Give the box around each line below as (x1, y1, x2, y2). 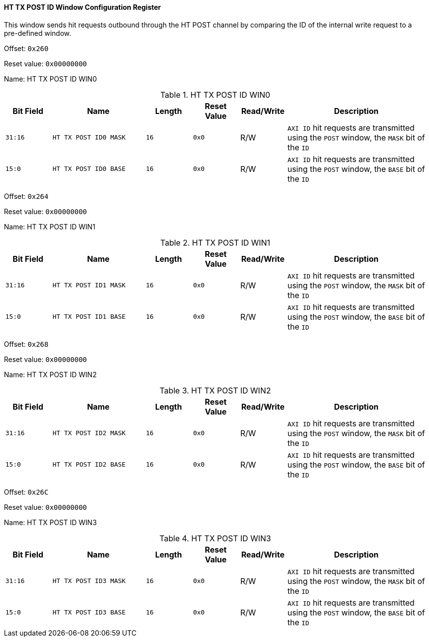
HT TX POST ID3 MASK (52, 577, 126, 585)
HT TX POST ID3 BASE (52, 609, 126, 616)
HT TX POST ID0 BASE (52, 165, 126, 173)
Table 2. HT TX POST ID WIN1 (160, 237, 270, 248)
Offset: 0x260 (4, 44, 49, 53)
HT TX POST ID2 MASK (52, 429, 126, 437)
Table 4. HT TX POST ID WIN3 (159, 533, 271, 543)
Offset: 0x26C (4, 487, 49, 496)
